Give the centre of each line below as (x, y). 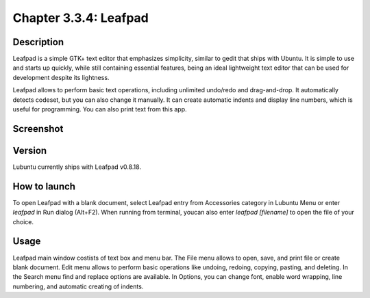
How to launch (44, 186)
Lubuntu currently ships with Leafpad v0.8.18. (77, 167)
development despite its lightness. (61, 77)
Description (38, 42)
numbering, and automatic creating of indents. (78, 286)
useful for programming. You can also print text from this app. (100, 109)
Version (30, 150)
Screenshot (38, 129)
